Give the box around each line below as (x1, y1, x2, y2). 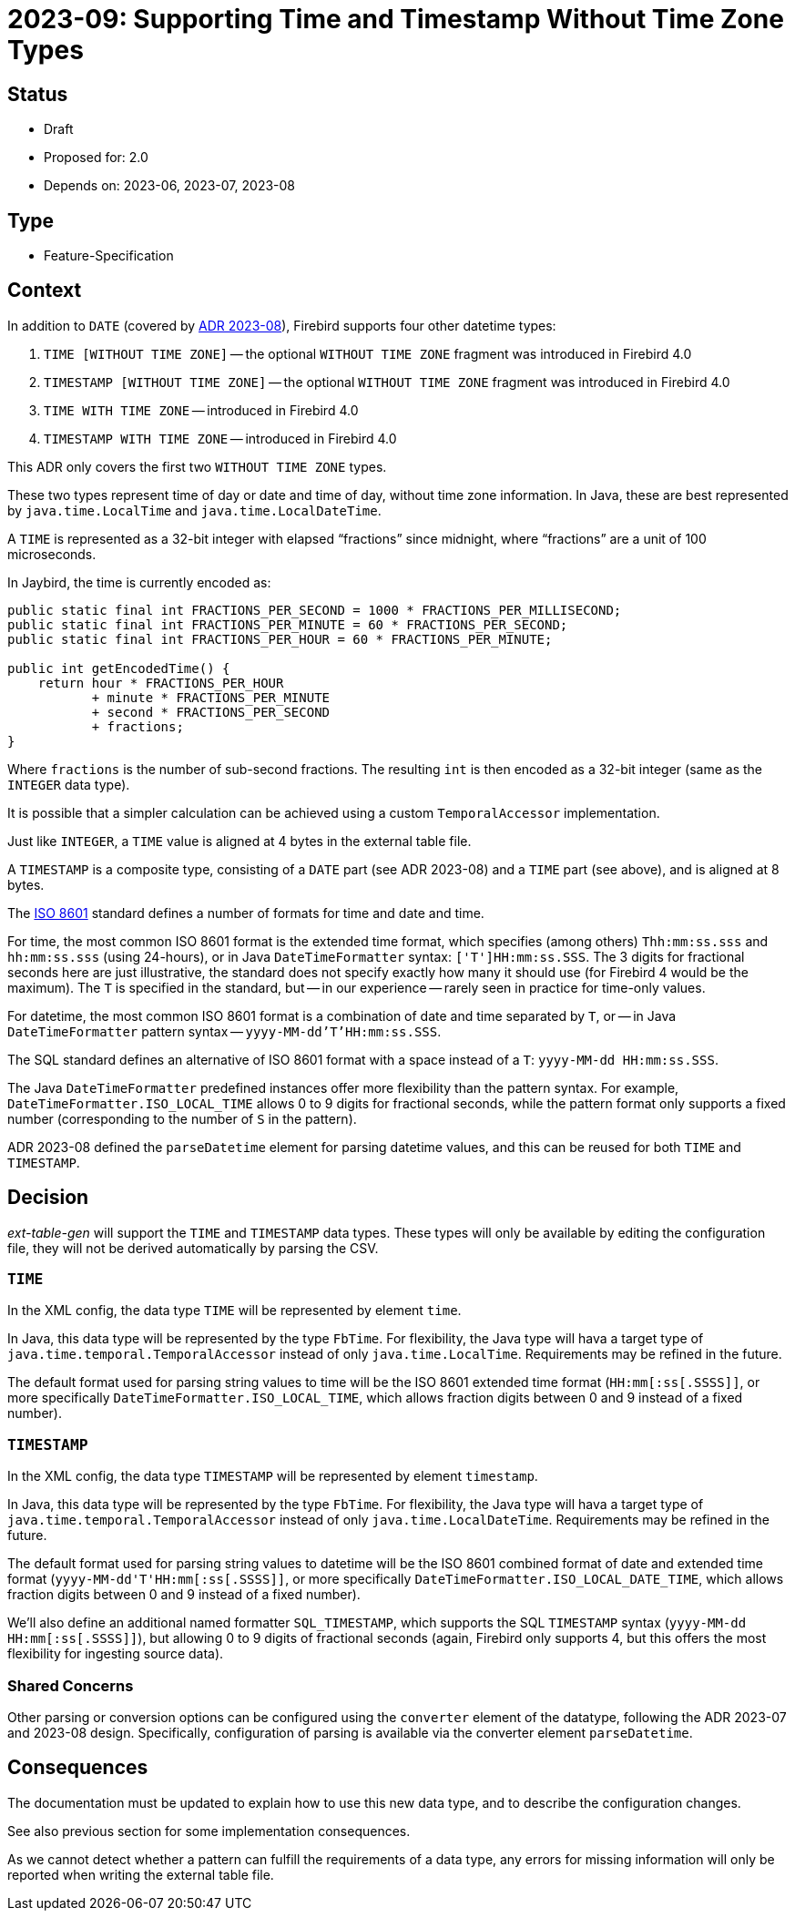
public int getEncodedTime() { (7, 660, 230, 676)
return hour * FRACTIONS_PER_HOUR (37, 675, 284, 690)
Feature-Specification (44, 248, 174, 264)
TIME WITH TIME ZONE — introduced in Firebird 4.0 (44, 402, 359, 418)
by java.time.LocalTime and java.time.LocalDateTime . (7, 502, 382, 518)
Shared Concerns (7, 1676, 134, 1695)
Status (7, 82, 68, 106)
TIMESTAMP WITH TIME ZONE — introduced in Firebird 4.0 (44, 430, 397, 446)
